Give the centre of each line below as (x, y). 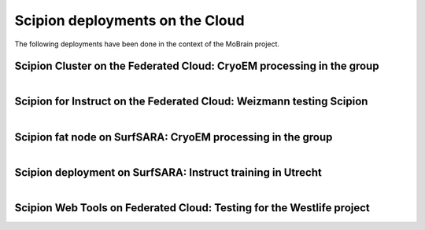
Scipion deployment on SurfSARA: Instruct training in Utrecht (168, 172)
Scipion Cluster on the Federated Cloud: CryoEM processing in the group (197, 66)
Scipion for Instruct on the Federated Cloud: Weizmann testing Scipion (191, 102)
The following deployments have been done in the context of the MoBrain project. (147, 44)
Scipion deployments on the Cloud (129, 20)
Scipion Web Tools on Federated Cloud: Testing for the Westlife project (192, 208)
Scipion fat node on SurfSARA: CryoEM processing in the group (174, 137)
